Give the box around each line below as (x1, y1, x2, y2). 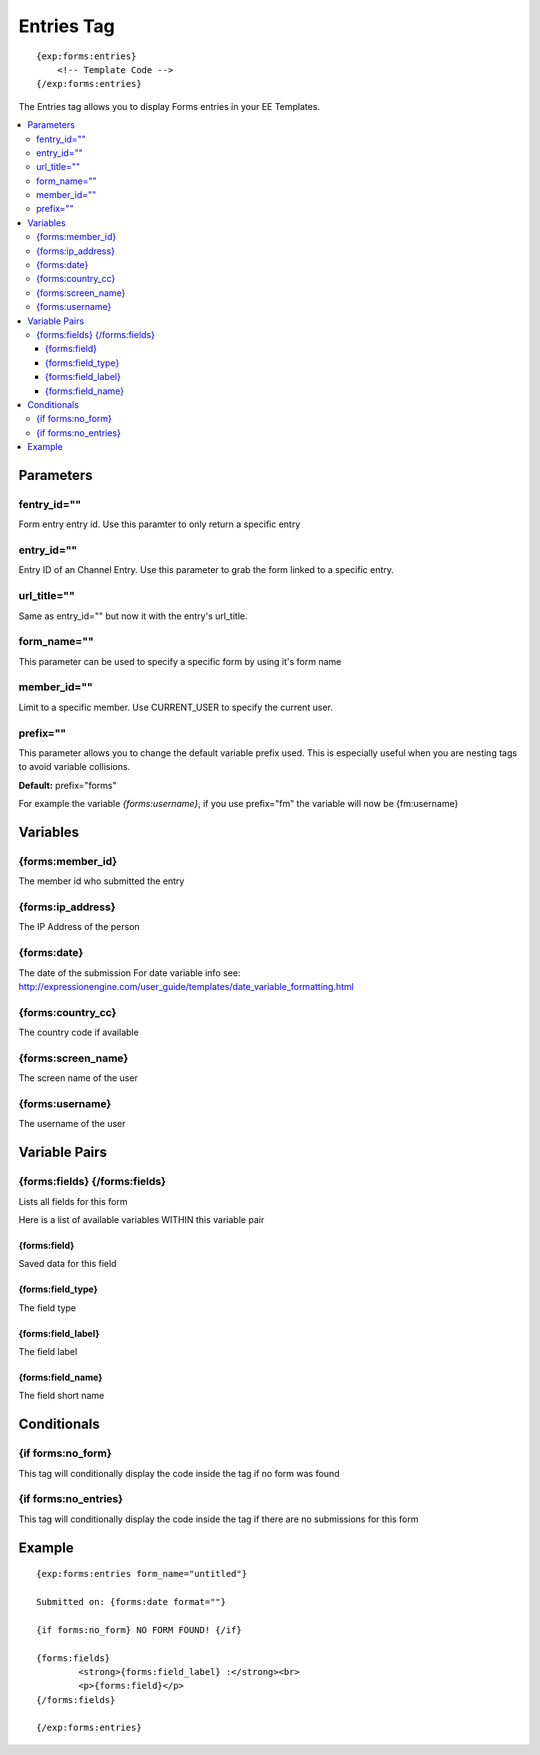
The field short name (18, 1390, 105, 1402)
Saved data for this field (18, 1258, 117, 1270)
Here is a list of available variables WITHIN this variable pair (18, 1213, 265, 1225)
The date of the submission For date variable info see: (18, 966, 241, 979)
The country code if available (18, 1026, 139, 1039)
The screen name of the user (18, 1072, 139, 1084)
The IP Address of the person (18, 921, 140, 933)
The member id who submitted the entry (18, 875, 185, 887)
